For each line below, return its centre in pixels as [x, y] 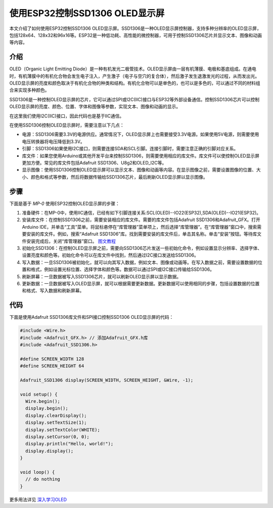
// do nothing [43, 479]
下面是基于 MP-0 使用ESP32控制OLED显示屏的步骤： [64, 203]
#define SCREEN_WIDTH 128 [52, 359]
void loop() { [37, 472]
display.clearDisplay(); [56, 415]
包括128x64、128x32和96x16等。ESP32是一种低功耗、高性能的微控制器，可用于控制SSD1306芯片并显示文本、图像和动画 [136, 35]
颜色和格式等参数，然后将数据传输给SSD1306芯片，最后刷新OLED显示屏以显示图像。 [119, 177]
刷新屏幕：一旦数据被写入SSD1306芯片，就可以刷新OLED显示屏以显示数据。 [102, 276]
